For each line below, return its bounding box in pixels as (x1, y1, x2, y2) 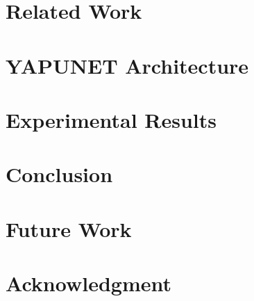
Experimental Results (6, 105, 217, 133)
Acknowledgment (6, 269, 171, 298)
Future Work (6, 214, 132, 243)
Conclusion (6, 160, 113, 188)
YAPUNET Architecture (6, 51, 249, 79)
